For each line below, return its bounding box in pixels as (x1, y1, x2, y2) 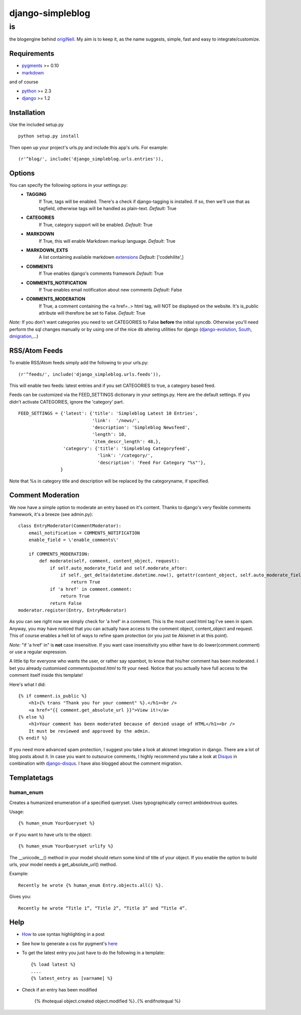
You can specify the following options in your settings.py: (9, 182, 128, 188)
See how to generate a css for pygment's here (22, 940, 118, 947)
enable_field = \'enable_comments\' (28, 537, 119, 543)
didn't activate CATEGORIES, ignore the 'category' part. (9, 398, 124, 404)
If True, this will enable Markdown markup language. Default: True (39, 238, 176, 244)
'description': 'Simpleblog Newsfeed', (92, 425, 190, 430)
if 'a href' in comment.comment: (50, 586, 132, 592)
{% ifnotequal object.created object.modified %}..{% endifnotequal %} (34, 998, 181, 1004)
